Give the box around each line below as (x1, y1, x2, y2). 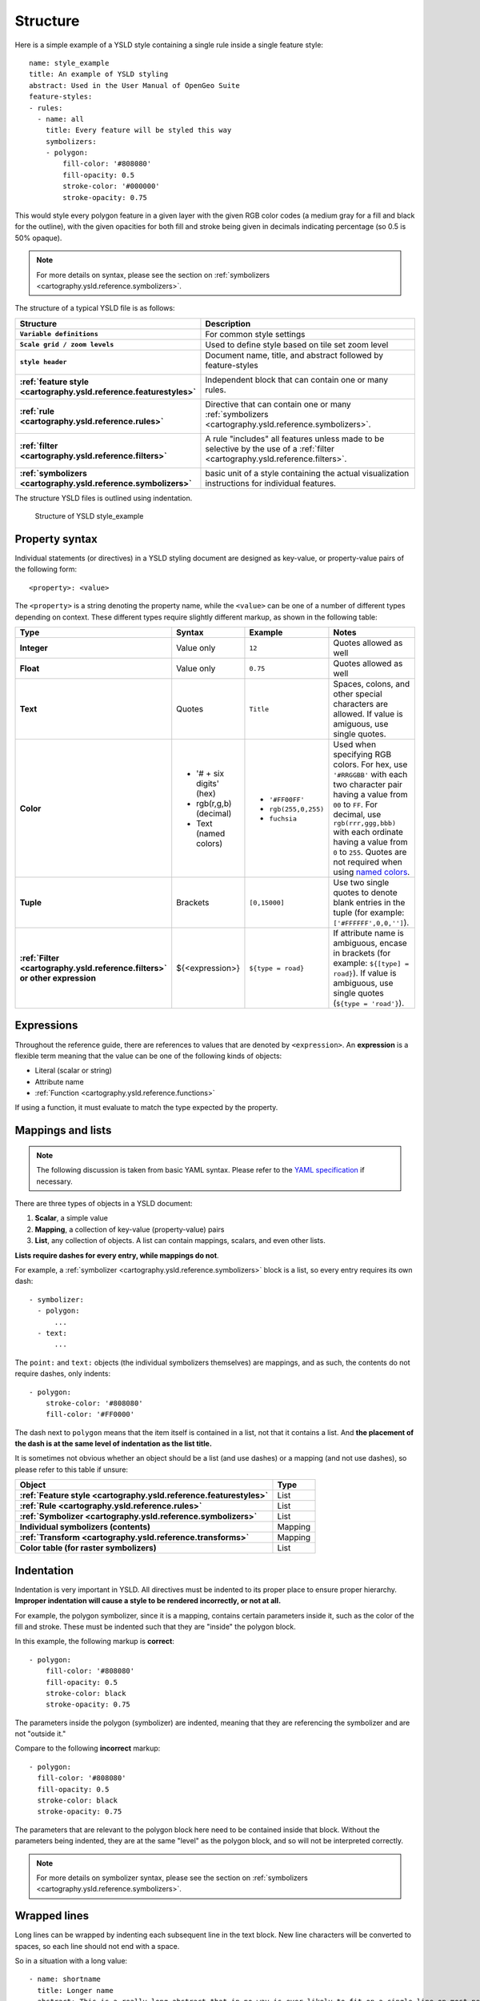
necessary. (36, 1177, 74, 1186)
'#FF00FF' (269, 796, 305, 804)
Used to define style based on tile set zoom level (205, 339, 389, 350)
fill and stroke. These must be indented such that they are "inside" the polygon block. (14, 1622, 296, 1631)
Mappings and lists (14, 1124, 112, 1137)
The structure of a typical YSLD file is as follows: (14, 303, 175, 313)
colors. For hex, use (333, 759, 408, 770)
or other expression (19, 972, 96, 984)
